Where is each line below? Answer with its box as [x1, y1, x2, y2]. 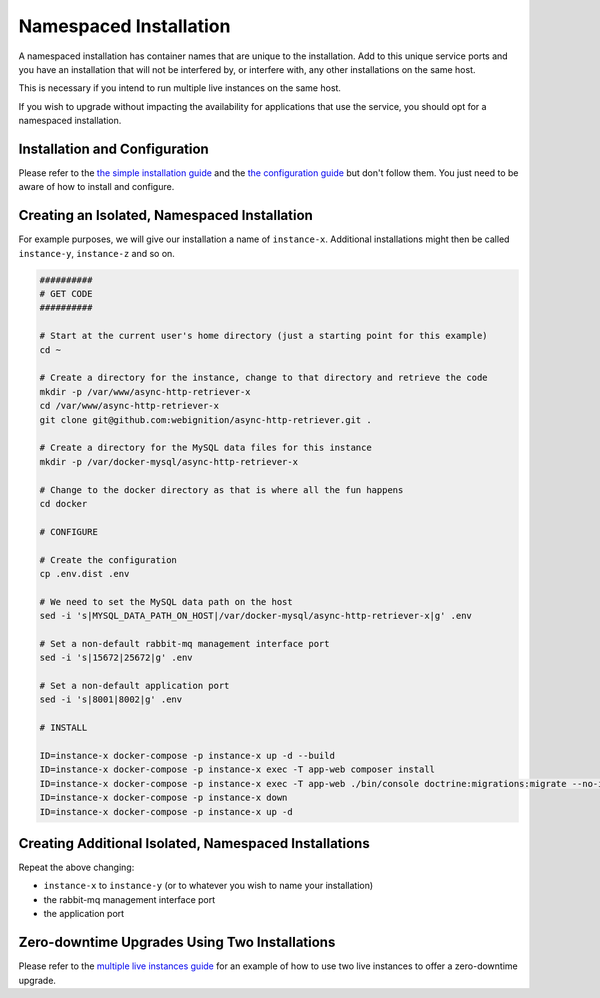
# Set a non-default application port [39, 680, 230, 692]
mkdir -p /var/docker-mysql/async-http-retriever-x [39, 456, 299, 467]
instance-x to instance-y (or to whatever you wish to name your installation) [43, 880, 374, 892]
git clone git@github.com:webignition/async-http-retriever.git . [39, 414, 372, 425]
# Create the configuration [39, 554, 177, 565]
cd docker [39, 498, 88, 509]
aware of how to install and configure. [18, 181, 175, 193]
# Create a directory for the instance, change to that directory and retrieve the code [39, 372, 489, 384]
